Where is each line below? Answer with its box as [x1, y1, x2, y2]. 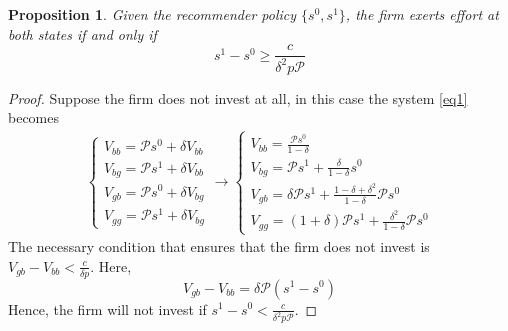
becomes [8, 107, 60, 128]
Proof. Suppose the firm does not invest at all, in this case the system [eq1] [8, 87, 468, 108]
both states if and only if [8, 23, 157, 44]
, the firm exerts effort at [345, 4, 499, 24]
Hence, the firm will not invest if [8, 298, 207, 319]
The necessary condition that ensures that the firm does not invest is [8, 236, 430, 257]
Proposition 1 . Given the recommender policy [8, 4, 297, 24]
